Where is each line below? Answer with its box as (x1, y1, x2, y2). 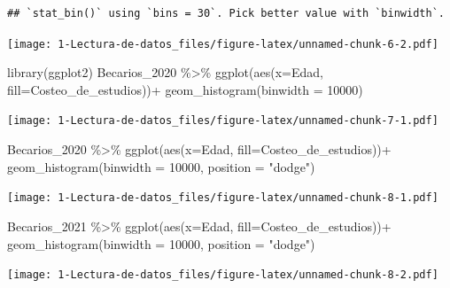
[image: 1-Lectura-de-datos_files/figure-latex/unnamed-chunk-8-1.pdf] (7, 191, 438, 205)
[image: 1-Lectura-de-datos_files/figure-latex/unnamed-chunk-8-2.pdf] (7, 269, 438, 282)
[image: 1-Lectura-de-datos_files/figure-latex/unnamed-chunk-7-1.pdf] (7, 114, 438, 128)
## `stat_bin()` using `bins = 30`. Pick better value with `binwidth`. (7, 7, 445, 19)
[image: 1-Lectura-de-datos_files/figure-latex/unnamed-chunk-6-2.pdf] (7, 37, 438, 51)
